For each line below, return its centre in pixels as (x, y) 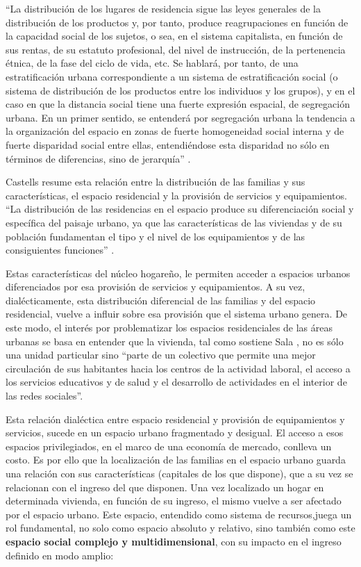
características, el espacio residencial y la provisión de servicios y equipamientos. (176, 195)
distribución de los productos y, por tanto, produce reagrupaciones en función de (177, 22)
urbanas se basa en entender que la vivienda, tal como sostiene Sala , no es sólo (175, 341)
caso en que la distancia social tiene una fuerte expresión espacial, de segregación (178, 104)
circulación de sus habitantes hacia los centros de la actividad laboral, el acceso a (178, 368)
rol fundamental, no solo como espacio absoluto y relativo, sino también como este (180, 528)
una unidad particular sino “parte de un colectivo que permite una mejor (161, 355)
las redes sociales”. (44, 396)
